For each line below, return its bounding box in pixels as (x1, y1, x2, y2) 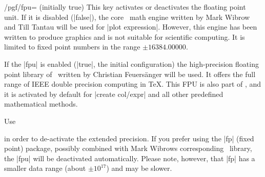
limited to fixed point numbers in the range (4, 41, 140, 52)
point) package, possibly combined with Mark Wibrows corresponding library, (4, 143, 252, 154)
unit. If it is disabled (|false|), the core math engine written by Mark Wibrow (4, 11, 250, 22)
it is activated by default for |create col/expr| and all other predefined (4, 88, 223, 99)
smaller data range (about (4, 163, 86, 173)
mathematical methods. (4, 98, 78, 109)
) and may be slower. (106, 163, 172, 173)
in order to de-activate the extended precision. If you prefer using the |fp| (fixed (4, 133, 254, 143)
